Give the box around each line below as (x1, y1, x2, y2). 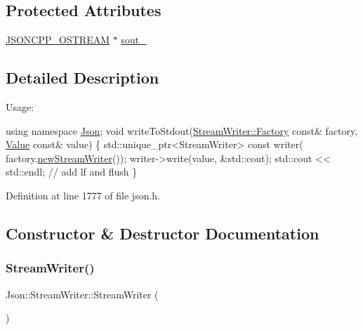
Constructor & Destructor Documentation (6, 222, 319, 244)
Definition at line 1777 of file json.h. (6, 187, 161, 202)
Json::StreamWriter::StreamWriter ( (6, 286, 159, 301)
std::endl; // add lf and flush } (6, 164, 138, 179)
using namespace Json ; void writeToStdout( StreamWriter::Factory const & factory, (6, 123, 358, 138)
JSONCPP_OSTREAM (6, 32, 110, 47)
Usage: (6, 100, 34, 114)
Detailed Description (6, 67, 159, 88)
